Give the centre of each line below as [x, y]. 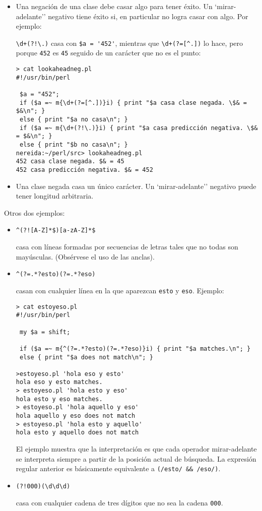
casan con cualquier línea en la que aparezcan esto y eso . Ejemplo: [120, 290]
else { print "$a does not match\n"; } [86, 357]
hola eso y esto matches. [59, 382]
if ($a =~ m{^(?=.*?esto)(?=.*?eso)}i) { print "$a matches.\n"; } [135, 348]
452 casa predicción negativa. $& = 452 [84, 170]
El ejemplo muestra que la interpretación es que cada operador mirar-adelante [136, 449]
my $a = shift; [45, 332]
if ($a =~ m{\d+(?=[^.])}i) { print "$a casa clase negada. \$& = [133, 103]
